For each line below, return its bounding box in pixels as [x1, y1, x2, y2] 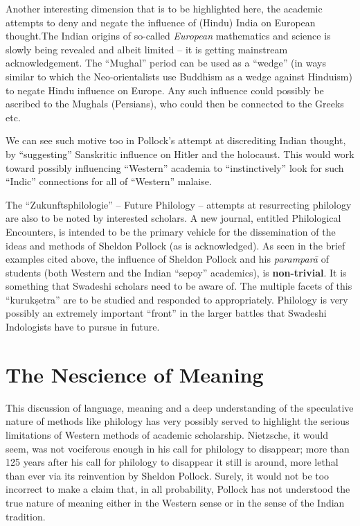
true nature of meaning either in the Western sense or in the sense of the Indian [6, 495, 345, 509]
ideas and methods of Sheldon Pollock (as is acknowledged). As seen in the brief [6, 238, 345, 252]
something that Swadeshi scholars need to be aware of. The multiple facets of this [6, 279, 352, 293]
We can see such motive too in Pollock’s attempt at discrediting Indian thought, [6, 133, 346, 148]
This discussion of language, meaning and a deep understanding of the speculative [6, 400, 354, 414]
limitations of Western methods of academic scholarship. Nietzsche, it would [6, 427, 329, 441]
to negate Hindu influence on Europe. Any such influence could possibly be [6, 82, 324, 97]
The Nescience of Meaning [6, 360, 264, 388]
